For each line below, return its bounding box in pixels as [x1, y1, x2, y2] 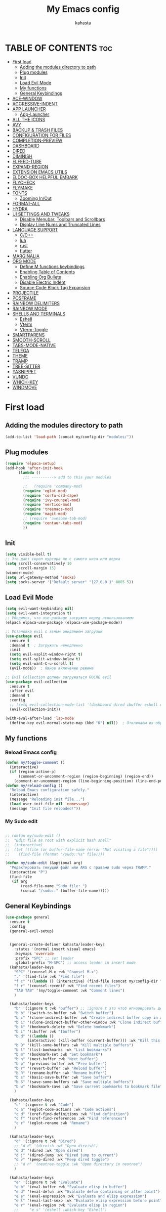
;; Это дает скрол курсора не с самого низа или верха [5, 557, 121, 562]
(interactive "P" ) [9, 870, 48, 875]
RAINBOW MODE [12, 305, 48, 311]
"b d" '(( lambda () [14, 1034, 54, 1039]
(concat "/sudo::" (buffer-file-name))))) [20, 888, 110, 893]
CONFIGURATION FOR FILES [12, 132, 71, 138]
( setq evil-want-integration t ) [5, 611, 72, 616]
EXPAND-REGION [12, 164, 48, 170]
